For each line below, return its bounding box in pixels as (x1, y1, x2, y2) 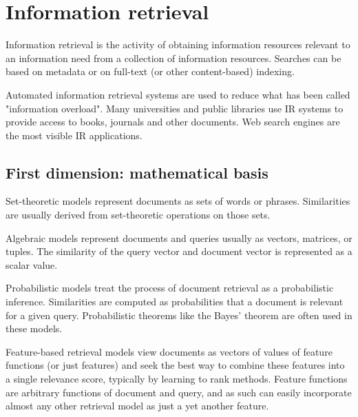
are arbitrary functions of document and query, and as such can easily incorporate (6, 385, 352, 399)
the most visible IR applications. (6, 128, 143, 142)
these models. (6, 321, 63, 336)
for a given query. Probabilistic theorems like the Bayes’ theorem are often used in (6, 307, 352, 322)
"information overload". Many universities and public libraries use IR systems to (6, 101, 344, 115)
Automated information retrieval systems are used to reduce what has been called (6, 87, 350, 101)
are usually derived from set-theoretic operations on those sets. (6, 207, 271, 222)
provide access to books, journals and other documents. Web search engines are (6, 114, 340, 129)
